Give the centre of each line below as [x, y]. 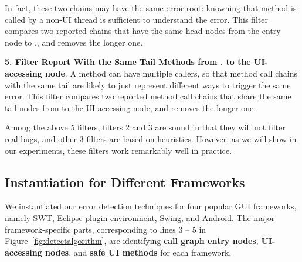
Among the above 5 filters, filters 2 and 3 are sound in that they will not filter [145, 127]
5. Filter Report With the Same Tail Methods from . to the [128, 62]
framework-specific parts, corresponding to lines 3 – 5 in [106, 229]
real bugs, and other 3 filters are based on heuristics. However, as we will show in [151, 138]
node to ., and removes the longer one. [74, 42]
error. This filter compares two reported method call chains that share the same [148, 96]
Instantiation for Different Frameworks [125, 182]
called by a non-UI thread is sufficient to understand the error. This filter [136, 19]
